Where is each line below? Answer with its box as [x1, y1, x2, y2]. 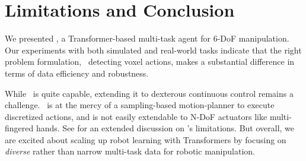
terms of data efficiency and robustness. [5, 67, 149, 79]
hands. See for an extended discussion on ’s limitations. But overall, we [36, 122, 295, 134]
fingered [5, 122, 34, 134]
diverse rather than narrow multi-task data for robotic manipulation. [5, 145, 255, 157]
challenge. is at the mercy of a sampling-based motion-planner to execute [5, 99, 275, 111]
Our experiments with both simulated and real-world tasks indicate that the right [5, 43, 302, 56]
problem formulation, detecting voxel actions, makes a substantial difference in [5, 55, 295, 68]
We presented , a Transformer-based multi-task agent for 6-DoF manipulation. [5, 32, 289, 45]
